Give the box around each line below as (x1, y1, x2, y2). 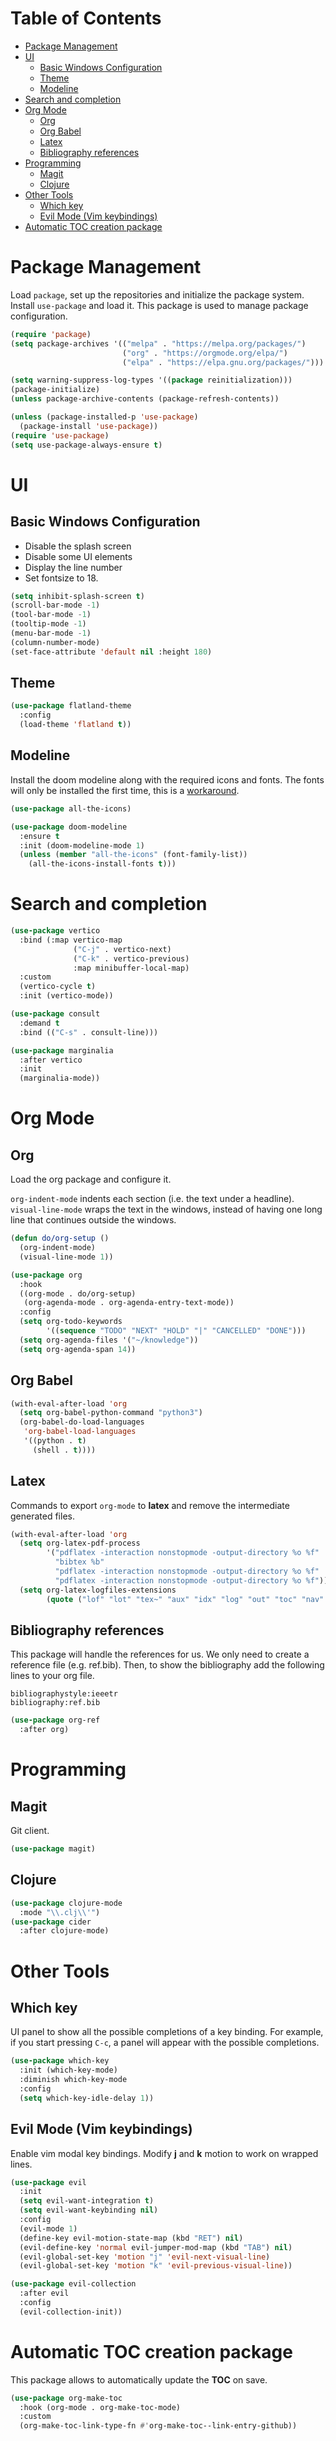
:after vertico (19, 1055, 83, 1065)
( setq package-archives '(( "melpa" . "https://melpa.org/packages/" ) (10, 338, 307, 349)
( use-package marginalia (10, 1045, 114, 1056)
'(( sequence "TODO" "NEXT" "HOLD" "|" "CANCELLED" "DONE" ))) (46, 1326, 307, 1336)
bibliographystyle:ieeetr (10, 1689, 118, 1699)
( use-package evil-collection (10, 2279, 137, 2289)
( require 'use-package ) (10, 430, 110, 441)
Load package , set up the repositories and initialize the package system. (10, 288, 305, 301)
